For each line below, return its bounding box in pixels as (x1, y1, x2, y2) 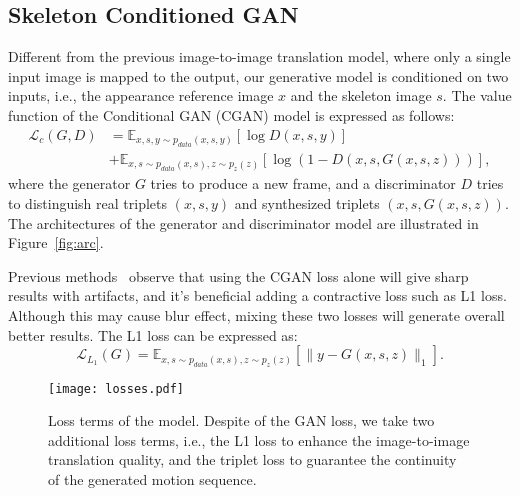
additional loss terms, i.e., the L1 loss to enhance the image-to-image (48, 429, 470, 450)
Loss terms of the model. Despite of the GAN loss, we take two (48, 410, 435, 431)
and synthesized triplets (234, 193, 380, 214)
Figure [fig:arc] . (8, 232, 104, 253)
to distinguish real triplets (8, 193, 167, 214)
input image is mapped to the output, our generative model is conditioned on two (8, 65, 509, 86)
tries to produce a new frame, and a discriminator (150, 173, 456, 194)
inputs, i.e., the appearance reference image (8, 85, 274, 106)
